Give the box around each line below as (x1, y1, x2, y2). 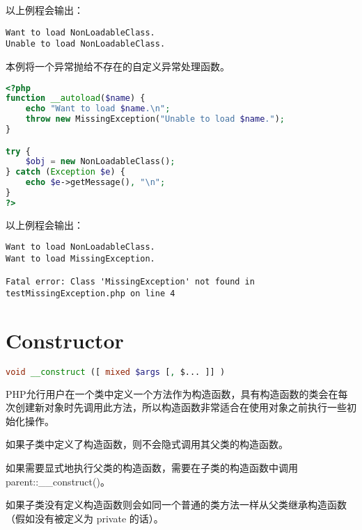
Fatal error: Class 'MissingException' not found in (6, 277, 255, 287)
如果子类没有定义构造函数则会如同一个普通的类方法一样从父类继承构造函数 (6, 497, 347, 512)
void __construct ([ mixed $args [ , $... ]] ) (6, 367, 226, 377)
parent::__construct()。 (6, 474, 110, 488)
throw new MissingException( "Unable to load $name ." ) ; (25, 114, 285, 125)
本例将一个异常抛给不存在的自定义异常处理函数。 (6, 58, 230, 73)
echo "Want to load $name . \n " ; (25, 104, 171, 114)
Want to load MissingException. (6, 254, 155, 264)
